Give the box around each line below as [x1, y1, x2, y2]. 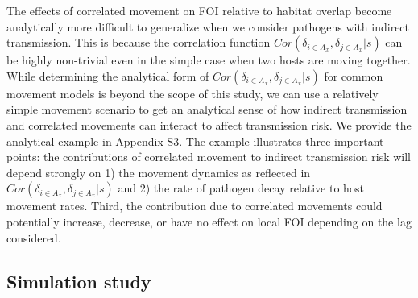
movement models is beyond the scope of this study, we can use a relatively [6, 85, 379, 101]
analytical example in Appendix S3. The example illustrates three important [6, 132, 384, 149]
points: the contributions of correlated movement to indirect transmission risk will [6, 148, 411, 165]
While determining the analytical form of [6, 67, 209, 84]
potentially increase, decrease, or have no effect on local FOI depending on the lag [6, 213, 412, 230]
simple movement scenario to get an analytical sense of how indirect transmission [6, 101, 408, 118]
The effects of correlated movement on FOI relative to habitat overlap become [6, 2, 392, 19]
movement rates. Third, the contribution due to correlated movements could [6, 197, 383, 214]
